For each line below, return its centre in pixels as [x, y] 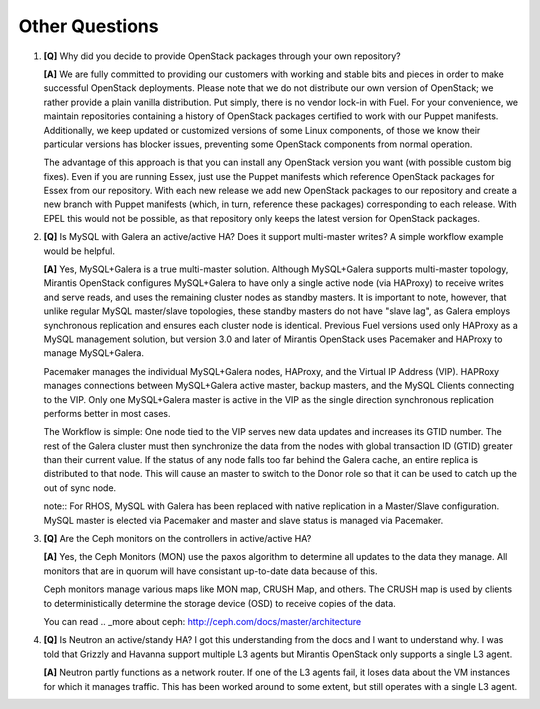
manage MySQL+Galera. [94, 353]
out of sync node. [80, 487]
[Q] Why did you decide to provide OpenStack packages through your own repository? [222, 56]
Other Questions [88, 26]
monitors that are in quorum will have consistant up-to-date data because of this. [211, 571]
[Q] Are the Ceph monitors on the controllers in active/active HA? [177, 539]
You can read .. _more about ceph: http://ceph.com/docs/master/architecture [202, 621]
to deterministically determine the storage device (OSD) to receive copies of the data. [220, 603]
